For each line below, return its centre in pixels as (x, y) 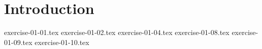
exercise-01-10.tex (62, 42)
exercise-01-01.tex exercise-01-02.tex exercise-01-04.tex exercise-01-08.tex (117, 32)
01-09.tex (18, 42)
